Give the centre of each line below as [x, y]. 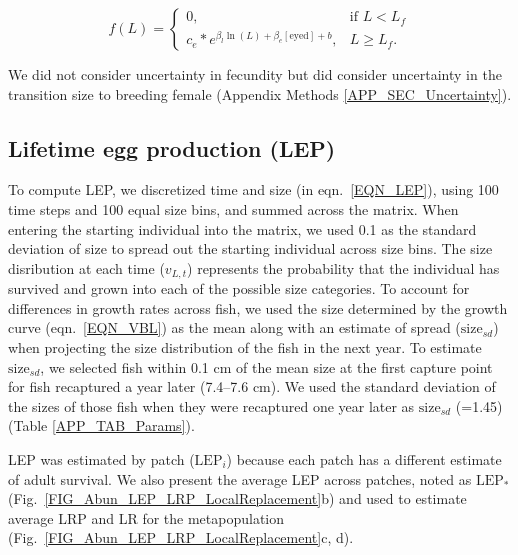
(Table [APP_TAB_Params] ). [101, 425]
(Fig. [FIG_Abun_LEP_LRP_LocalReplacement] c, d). [181, 537]
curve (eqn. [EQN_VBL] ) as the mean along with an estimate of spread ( [234, 327]
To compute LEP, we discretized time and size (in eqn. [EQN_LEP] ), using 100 [253, 189]
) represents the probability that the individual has [343, 267]
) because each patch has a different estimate [364, 458]
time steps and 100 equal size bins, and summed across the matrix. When [233, 208]
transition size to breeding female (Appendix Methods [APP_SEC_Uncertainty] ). [260, 93]
